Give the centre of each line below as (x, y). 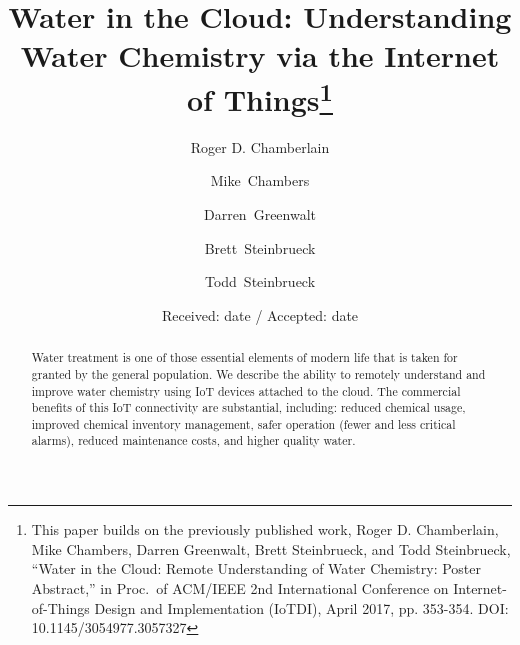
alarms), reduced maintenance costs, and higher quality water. (193, 440)
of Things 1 (259, 96)
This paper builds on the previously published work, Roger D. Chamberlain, (265, 529)
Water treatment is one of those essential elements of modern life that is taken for (244, 357)
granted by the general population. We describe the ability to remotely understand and (258, 373)
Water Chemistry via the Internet (260, 55)
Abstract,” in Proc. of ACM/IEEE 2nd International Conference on (240, 587)
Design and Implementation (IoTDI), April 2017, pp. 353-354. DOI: (301, 607)
